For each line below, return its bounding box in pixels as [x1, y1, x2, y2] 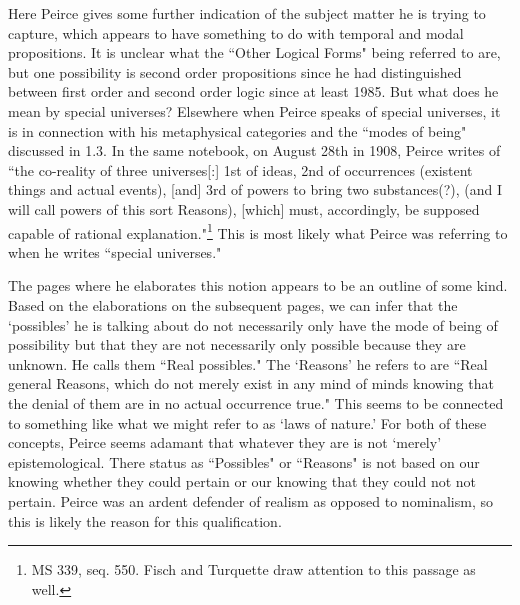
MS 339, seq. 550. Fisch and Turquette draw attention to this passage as [31, 559, 476, 580]
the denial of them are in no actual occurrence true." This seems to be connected [8, 392, 504, 413]
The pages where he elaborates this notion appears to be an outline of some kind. [8, 275, 508, 296]
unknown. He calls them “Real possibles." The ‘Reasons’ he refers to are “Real [8, 353, 488, 374]
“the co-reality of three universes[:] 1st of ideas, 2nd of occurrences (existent [8, 159, 473, 180]
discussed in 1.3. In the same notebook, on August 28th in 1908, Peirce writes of [8, 140, 501, 161]
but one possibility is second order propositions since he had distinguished [8, 61, 462, 82]
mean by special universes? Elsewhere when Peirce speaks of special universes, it [8, 100, 501, 121]
